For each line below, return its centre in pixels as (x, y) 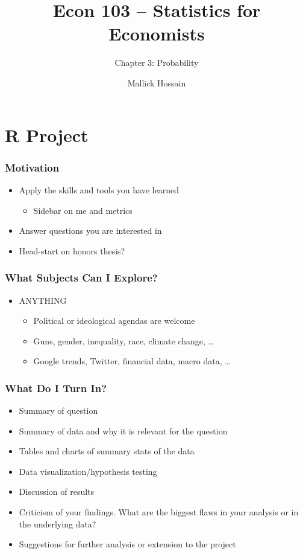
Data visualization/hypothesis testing (88, 471)
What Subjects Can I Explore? (81, 278)
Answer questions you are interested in (90, 230)
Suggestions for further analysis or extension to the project (127, 544)
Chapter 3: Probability (157, 63)
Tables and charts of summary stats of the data (107, 451)
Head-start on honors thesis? (72, 250)
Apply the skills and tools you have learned (99, 189)
